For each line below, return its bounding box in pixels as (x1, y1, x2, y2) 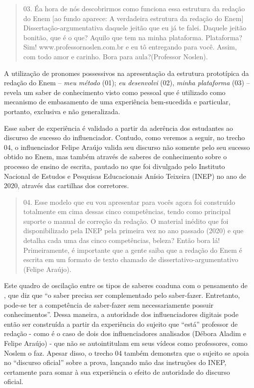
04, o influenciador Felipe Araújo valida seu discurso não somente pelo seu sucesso (4, 142, 250, 152)
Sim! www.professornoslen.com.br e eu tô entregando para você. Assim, (23, 42, 237, 52)
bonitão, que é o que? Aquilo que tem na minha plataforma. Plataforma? (23, 32, 242, 42)
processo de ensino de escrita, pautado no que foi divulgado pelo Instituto (4, 161, 225, 171)
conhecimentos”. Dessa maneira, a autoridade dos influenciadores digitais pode (4, 309, 239, 319)
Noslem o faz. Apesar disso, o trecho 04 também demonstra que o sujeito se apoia (4, 347, 249, 358)
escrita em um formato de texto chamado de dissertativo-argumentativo (23, 254, 238, 265)
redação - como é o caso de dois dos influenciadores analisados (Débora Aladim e (4, 328, 246, 339)
